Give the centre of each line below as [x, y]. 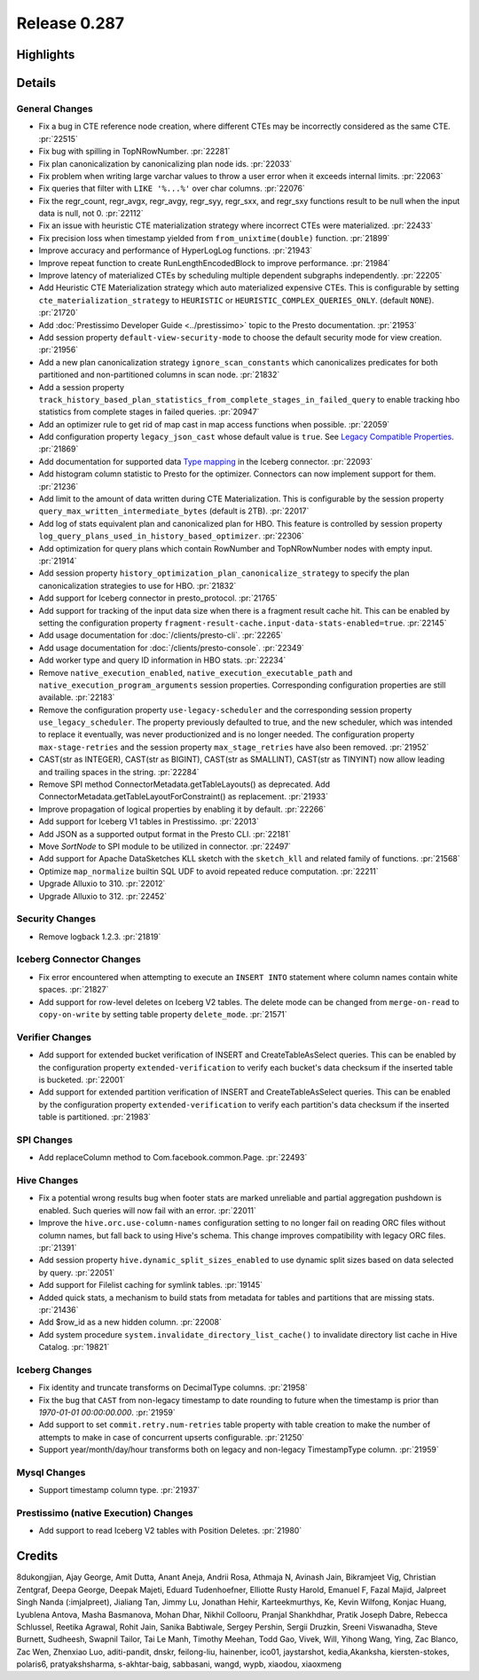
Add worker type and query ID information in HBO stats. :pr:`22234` [162, 660]
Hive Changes [47, 1180]
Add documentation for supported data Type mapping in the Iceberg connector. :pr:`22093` [206, 461]
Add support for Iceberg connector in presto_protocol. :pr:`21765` [158, 598]
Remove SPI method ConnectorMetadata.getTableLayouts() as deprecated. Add [185, 784]
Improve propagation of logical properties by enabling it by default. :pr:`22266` [182, 809]
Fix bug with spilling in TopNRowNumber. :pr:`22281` [134, 152]
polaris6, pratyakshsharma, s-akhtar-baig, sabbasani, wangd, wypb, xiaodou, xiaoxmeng [179, 1664]
